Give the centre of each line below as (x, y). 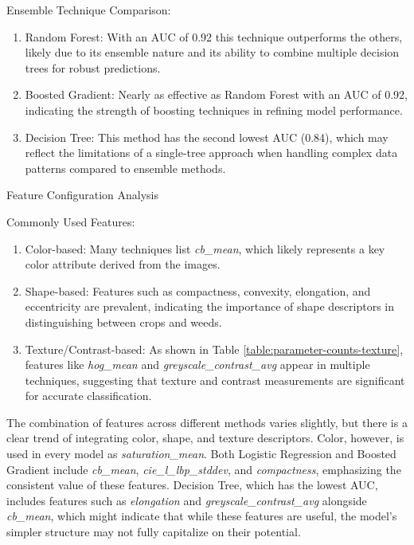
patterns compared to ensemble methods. (125, 168)
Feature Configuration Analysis (83, 195)
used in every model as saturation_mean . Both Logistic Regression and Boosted (201, 454)
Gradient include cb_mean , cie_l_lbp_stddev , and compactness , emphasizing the (204, 469)
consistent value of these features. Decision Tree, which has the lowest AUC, (192, 485)
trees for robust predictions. (93, 67)
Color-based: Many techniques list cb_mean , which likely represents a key (205, 248)
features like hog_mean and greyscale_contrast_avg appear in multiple (197, 365)
